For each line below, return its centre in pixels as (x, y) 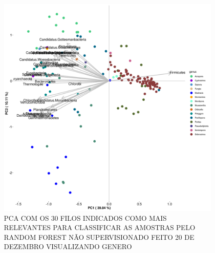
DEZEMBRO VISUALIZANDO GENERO (68, 246)
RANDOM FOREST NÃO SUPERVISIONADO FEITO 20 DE (99, 237)
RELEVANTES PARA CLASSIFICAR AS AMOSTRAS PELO (100, 227)
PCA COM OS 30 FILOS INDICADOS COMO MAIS (86, 218)
